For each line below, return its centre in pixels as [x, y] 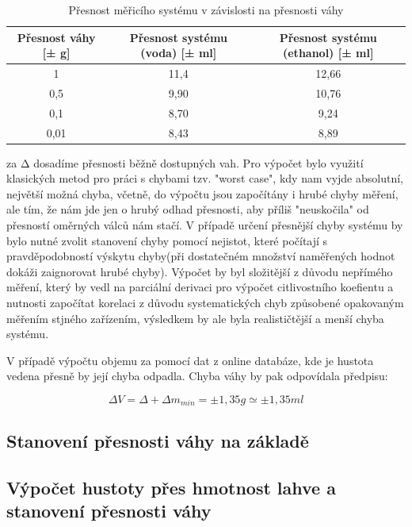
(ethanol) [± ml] [328, 53]
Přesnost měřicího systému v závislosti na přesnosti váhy [206, 10]
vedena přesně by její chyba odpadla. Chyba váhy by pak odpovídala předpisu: [197, 376]
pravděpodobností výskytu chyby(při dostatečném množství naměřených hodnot [201, 256]
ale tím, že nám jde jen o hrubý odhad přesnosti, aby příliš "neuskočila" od [188, 209]
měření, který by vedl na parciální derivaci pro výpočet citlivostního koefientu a [200, 287]
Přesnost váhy [56, 37]
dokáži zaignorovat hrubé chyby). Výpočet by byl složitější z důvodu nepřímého [200, 271]
